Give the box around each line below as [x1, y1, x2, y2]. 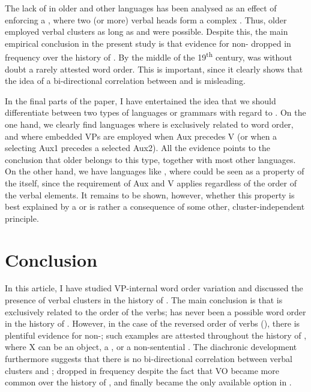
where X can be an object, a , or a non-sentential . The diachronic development [5, 340, 297, 353]
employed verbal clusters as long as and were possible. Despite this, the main [5, 25, 288, 38]
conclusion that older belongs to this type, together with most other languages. [5, 153, 296, 165]
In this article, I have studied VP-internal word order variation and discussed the [5, 282, 303, 294]
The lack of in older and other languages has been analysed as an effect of [5, 2, 277, 14]
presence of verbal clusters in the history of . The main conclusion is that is [5, 294, 283, 306]
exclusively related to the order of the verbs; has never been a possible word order [5, 305, 306, 318]
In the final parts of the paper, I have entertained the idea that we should [5, 94, 276, 107]
